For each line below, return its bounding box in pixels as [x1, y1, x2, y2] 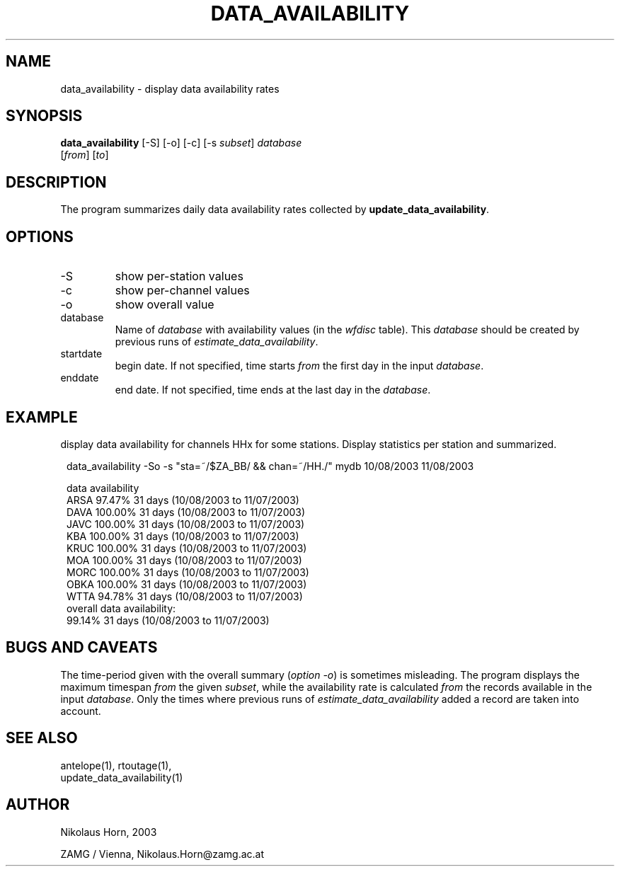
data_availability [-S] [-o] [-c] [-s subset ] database [60, 137, 302, 149]
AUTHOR [6, 796, 70, 814]
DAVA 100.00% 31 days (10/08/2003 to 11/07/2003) [67, 505, 306, 518]
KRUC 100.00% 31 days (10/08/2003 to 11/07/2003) [67, 541, 307, 554]
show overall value [115, 297, 214, 312]
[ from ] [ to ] [60, 149, 109, 161]
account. [60, 704, 101, 717]
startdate [60, 348, 103, 360]
